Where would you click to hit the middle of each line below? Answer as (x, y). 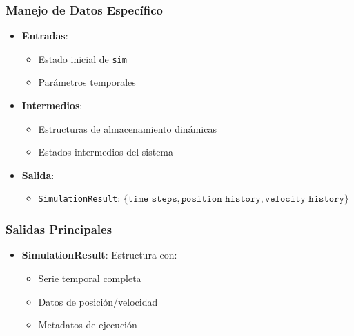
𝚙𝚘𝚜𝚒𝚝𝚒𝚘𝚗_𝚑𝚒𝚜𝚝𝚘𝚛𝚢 (221, 199)
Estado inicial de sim (82, 58)
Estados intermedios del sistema (106, 152)
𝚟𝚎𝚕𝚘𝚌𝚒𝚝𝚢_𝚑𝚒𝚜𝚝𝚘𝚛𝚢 (304, 199)
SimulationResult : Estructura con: (99, 255)
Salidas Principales (59, 229)
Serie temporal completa (90, 278)
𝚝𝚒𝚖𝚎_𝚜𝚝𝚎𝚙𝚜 (153, 199)
